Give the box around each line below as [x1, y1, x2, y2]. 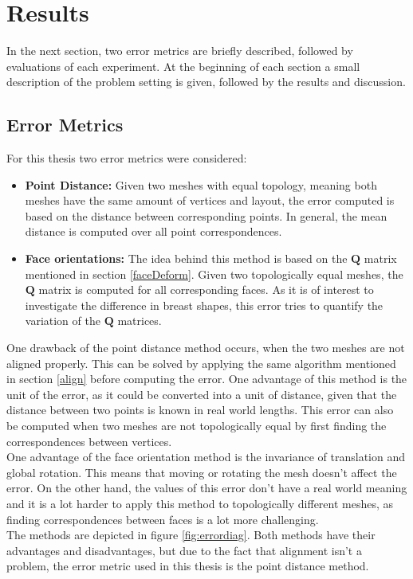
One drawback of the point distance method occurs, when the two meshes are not [6, 339, 405, 356]
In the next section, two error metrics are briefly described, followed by [6, 42, 353, 59]
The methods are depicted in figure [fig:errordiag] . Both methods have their [6, 526, 376, 543]
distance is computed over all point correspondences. [25, 223, 282, 240]
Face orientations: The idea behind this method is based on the [25, 250, 348, 267]
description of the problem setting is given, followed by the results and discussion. [6, 73, 406, 90]
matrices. [117, 312, 162, 329]
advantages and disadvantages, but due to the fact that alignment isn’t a [6, 542, 362, 558]
